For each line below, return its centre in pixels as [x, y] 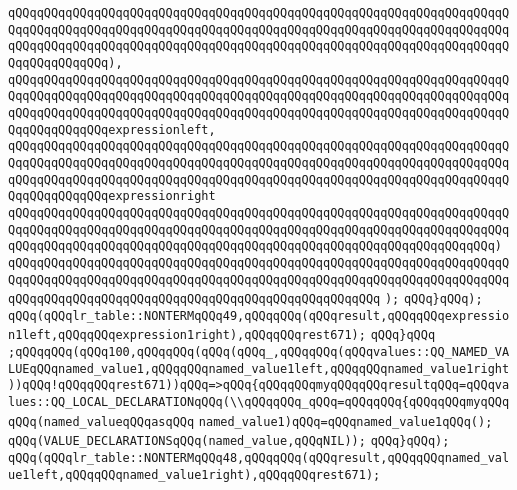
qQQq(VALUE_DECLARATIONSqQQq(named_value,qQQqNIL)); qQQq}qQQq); [229, 441]
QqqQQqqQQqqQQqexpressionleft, [112, 129]
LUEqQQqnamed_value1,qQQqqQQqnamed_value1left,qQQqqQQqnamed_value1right [259, 368]
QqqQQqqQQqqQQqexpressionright [112, 196]
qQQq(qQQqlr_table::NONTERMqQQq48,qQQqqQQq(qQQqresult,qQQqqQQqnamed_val [259, 458]
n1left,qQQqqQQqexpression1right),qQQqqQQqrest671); [187, 335]
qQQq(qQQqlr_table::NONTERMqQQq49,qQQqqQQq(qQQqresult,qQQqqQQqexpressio [259, 315]
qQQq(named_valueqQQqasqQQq [101, 421]
